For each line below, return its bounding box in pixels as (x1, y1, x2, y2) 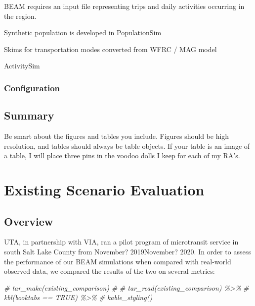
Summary (4, 108, 54, 123)
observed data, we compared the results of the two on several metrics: (4, 266, 215, 276)
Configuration (4, 81, 60, 94)
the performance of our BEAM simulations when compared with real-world (4, 256, 231, 266)
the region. (4, 10, 37, 21)
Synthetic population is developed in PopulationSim (4, 27, 162, 38)
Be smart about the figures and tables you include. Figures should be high (4, 131, 229, 141)
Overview (4, 213, 53, 229)
